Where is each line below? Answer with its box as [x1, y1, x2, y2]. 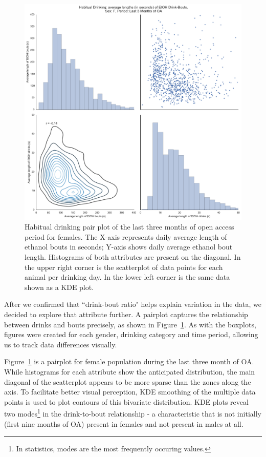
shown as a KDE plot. [25, 281, 94, 292]
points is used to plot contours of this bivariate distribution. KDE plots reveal [4, 396, 249, 407]
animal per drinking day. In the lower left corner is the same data [25, 272, 230, 282]
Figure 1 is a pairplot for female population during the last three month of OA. [4, 356, 254, 367]
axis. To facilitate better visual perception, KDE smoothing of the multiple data [4, 386, 256, 397]
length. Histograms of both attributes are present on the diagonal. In [25, 252, 241, 262]
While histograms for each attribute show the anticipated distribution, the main [4, 366, 255, 377]
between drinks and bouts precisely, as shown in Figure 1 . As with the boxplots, [4, 319, 256, 329]
